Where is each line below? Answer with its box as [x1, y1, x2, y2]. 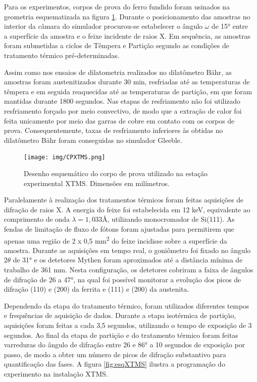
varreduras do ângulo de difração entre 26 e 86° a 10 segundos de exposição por [4, 339, 245, 350]
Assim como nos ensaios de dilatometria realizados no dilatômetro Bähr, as [4, 66, 232, 77]
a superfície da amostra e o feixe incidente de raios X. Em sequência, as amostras [4, 30, 251, 41]
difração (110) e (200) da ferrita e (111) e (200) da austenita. [4, 284, 189, 294]
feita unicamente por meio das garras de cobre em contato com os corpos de [4, 115, 235, 126]
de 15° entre [211, 21, 248, 31]
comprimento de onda [4, 214, 70, 224]
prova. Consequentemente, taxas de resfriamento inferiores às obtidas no [4, 125, 223, 135]
